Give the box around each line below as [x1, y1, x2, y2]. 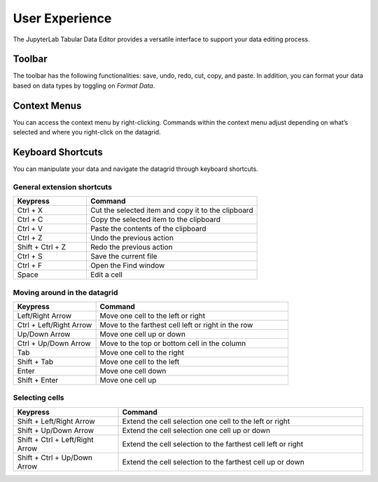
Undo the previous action [90, 233, 174, 243]
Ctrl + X [17, 205, 43, 215]
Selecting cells [13, 393, 64, 403]
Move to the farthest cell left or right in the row [99, 319, 253, 329]
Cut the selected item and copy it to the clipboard [90, 205, 253, 215]
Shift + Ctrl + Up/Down [17, 453, 93, 462]
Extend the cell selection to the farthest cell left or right [122, 439, 304, 448]
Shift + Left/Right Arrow [17, 416, 95, 426]
